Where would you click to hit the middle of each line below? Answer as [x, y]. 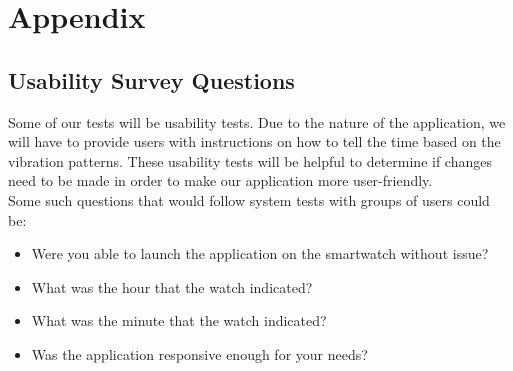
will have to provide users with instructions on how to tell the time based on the [254, 141]
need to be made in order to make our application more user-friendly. [220, 180]
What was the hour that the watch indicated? [172, 286]
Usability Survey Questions [151, 79]
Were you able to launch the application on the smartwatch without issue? [260, 253]
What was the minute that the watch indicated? [179, 320]
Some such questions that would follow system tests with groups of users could [249, 199]
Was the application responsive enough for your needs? [199, 353]
